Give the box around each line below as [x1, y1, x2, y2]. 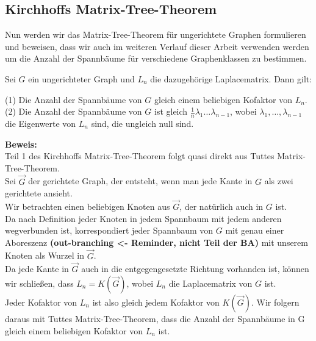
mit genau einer [225, 224, 284, 237]
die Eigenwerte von [5, 117, 76, 129]
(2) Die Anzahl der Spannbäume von [5, 105, 142, 118]
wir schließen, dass [5, 277, 74, 289]
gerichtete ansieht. [5, 187, 73, 199]
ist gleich [154, 105, 188, 118]
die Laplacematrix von [168, 277, 253, 289]
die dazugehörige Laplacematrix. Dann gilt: [150, 72, 312, 85]
